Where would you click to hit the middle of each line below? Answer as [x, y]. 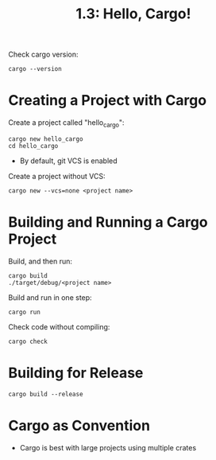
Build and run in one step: [50, 297]
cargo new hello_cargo [46, 139]
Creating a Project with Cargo [108, 101]
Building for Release [76, 373]
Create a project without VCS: [57, 176]
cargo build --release [46, 394]
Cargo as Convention [79, 425]
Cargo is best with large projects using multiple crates [108, 447]
